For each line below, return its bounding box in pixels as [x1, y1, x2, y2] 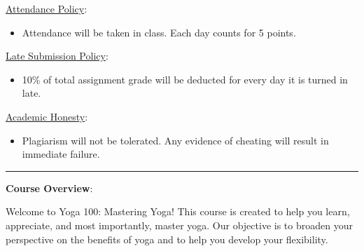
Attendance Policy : [6, 1, 87, 15]
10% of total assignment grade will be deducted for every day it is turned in [22, 72, 348, 86]
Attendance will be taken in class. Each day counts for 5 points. [22, 25, 296, 39]
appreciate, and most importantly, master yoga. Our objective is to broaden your [6, 217, 353, 232]
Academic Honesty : [6, 109, 88, 123]
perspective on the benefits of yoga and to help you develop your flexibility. [6, 231, 328, 246]
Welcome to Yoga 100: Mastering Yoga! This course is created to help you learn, [6, 204, 350, 219]
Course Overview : [6, 180, 93, 195]
